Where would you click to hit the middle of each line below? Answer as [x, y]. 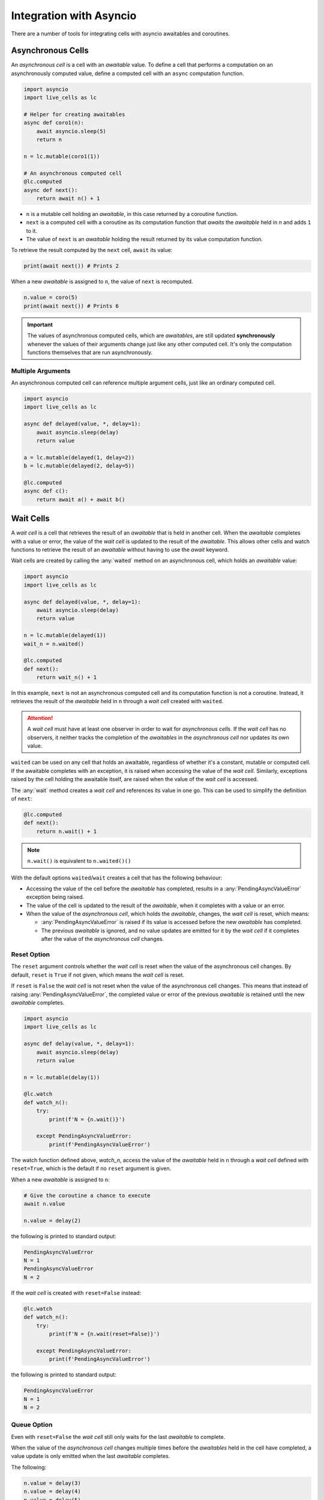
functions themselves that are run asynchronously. [90, 352]
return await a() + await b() [81, 499]
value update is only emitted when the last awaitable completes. [91, 1456]
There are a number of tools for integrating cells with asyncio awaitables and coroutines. [121, 34]
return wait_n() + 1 [67, 677]
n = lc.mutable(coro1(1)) [62, 156]
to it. [31, 230]
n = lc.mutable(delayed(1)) [65, 635]
